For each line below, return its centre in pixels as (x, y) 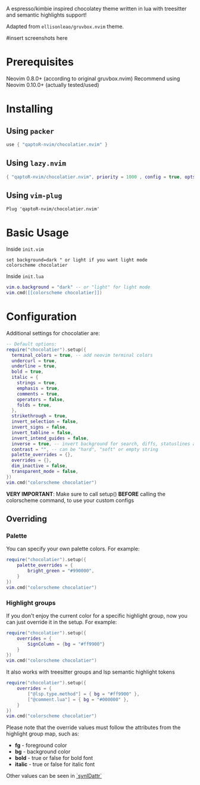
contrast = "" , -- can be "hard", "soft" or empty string (85, 449)
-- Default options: (32, 344)
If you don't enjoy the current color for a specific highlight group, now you (97, 615)
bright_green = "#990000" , (61, 571)
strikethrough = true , (40, 416)
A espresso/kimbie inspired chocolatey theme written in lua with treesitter (96, 9)
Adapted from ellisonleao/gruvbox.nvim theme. (65, 27)
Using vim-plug (34, 195)
